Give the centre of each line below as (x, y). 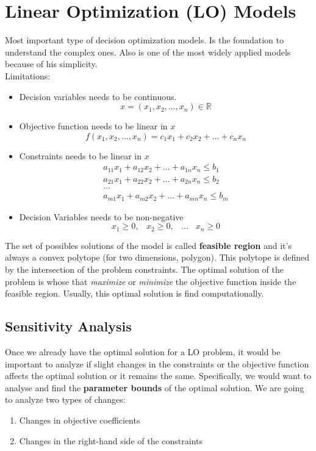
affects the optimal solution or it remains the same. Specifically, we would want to (158, 376)
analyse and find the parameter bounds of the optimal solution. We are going (155, 387)
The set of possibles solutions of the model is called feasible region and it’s (148, 245)
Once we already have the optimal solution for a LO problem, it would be (143, 351)
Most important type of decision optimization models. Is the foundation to (144, 40)
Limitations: (28, 75)
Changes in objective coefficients (80, 420)
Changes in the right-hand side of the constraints (111, 440)
